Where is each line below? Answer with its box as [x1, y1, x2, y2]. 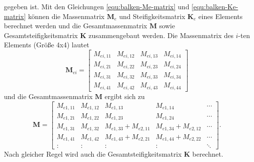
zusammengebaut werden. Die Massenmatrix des [88, 30, 234, 40]
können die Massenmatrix [28, 11, 105, 21]
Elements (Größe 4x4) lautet [4, 40, 89, 50]
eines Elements [198, 11, 243, 21]
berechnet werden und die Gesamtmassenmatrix [4, 20, 148, 31]
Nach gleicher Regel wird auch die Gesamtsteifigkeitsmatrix [4, 149, 182, 159]
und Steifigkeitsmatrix [119, 11, 186, 21]
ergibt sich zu [105, 91, 145, 101]
